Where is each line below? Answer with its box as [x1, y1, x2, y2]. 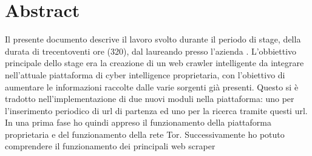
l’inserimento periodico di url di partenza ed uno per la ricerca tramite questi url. [5, 104, 308, 117]
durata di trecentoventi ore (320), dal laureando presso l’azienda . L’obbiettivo [5, 44, 297, 57]
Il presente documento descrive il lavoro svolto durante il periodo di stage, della [5, 33, 301, 46]
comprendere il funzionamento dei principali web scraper [5, 140, 215, 152]
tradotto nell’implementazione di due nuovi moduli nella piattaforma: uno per [5, 92, 294, 105]
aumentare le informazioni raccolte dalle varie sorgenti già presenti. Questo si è [5, 80, 299, 93]
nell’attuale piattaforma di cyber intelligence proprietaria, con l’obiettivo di [5, 68, 285, 81]
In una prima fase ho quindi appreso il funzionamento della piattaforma [5, 116, 271, 129]
